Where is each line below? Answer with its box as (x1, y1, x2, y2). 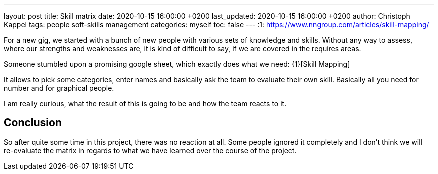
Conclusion (4, 116, 62, 129)
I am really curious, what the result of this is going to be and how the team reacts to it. (4, 99, 287, 108)
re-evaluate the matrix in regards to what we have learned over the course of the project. (4, 146, 297, 155)
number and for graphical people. (4, 84, 114, 92)
